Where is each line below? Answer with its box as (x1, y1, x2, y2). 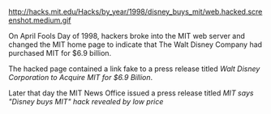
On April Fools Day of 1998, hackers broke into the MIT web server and (8, 32, 246, 40)
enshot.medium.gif (8, 15, 71, 25)
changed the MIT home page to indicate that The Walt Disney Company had (8, 40, 262, 49)
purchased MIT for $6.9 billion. (8, 49, 112, 57)
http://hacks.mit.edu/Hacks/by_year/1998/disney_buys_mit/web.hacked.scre (8, 7, 263, 16)
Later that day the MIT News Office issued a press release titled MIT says (8, 88, 254, 98)
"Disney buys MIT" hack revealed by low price (8, 97, 164, 106)
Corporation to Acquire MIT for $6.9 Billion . (8, 73, 153, 82)
